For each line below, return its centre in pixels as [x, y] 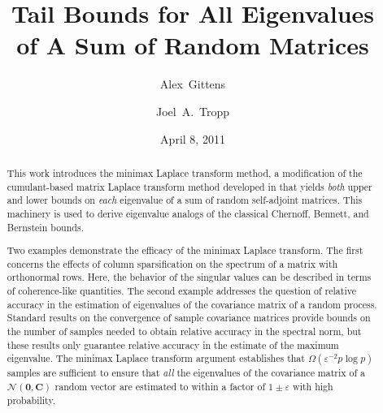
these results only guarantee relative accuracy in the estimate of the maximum [173, 344]
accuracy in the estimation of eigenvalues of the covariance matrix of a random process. [192, 304]
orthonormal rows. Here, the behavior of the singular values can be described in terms [189, 277]
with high [313, 386]
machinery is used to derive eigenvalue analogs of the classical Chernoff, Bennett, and [188, 213]
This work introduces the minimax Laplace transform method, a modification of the [185, 172]
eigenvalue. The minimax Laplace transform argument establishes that [156, 358]
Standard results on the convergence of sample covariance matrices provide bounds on [189, 318]
